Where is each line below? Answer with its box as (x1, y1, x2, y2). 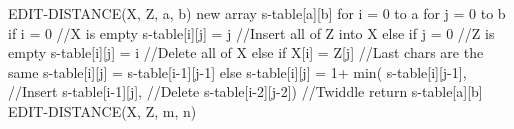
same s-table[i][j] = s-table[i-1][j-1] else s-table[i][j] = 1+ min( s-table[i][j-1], (8, 61, 467, 82)
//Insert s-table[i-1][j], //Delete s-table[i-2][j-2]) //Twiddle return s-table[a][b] (8, 81, 483, 102)
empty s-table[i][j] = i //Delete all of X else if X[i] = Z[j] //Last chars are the (8, 42, 484, 63)
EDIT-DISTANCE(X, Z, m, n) (8, 100, 197, 121)
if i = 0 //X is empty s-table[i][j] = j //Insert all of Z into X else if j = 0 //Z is (8, 22, 495, 43)
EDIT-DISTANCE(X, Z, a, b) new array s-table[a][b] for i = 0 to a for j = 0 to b (8, 3, 506, 23)
